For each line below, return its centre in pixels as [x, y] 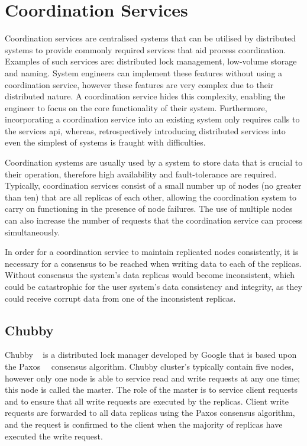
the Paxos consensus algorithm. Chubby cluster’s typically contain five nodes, [149, 366]
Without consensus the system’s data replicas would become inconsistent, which [150, 275]
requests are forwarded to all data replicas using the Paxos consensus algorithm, [150, 413]
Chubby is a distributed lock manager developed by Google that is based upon [151, 355]
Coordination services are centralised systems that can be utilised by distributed [150, 38]
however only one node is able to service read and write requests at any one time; [152, 378]
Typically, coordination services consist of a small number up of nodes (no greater [153, 185]
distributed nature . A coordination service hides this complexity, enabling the [145, 96]
